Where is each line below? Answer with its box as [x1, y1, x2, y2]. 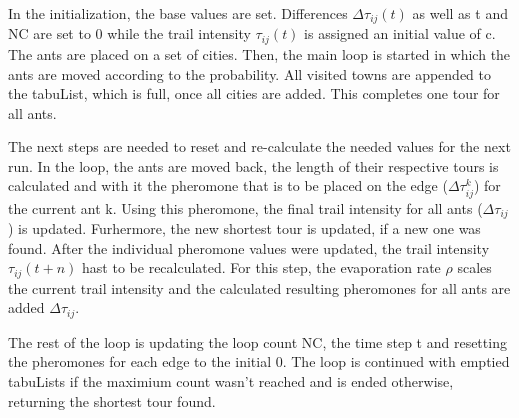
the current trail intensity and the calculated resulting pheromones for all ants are [8, 277, 511, 298]
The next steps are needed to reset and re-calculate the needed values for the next [8, 136, 511, 157]
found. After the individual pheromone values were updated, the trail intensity [8, 237, 490, 258]
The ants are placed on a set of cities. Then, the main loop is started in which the [8, 43, 511, 64]
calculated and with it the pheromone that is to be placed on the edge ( [8, 175, 448, 196]
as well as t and [412, 3, 508, 23]
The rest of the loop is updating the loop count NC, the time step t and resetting [8, 331, 507, 352]
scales [457, 257, 492, 278]
